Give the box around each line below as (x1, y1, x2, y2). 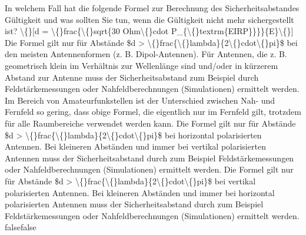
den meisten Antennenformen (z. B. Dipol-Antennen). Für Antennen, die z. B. (5, 48, 287, 60)
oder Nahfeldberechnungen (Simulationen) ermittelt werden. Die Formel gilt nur (5, 163, 294, 176)
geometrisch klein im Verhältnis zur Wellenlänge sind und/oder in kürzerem (5, 59, 278, 71)
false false (5, 221, 36, 233)
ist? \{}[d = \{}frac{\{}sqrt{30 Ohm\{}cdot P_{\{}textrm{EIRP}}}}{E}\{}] (5, 25, 294, 37)
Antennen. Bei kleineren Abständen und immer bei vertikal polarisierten (5, 140, 266, 153)
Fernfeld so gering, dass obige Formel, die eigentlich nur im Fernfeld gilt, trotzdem (5, 105, 301, 118)
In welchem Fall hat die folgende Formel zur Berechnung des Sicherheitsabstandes (5, 2, 300, 14)
